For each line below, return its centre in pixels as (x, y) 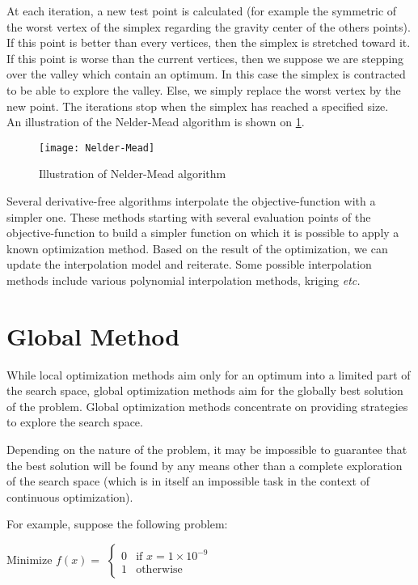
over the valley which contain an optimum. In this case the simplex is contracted (206, 74)
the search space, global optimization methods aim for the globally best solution (205, 390)
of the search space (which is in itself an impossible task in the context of (188, 481)
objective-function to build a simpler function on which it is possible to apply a (203, 233)
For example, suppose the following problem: (117, 524)
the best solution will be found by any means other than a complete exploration (205, 465)
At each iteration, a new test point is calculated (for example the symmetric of (202, 11)
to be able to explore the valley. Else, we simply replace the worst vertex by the (204, 89)
